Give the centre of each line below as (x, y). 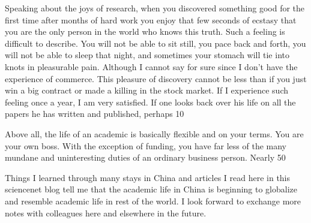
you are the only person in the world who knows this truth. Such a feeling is (145, 31)
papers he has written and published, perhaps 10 (95, 114)
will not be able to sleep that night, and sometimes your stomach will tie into (147, 55)
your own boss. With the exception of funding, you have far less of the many (146, 145)
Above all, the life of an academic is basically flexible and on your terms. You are (154, 133)
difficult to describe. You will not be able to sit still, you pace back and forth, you (155, 43)
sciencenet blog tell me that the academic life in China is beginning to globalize (151, 189)
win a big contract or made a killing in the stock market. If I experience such (146, 90)
